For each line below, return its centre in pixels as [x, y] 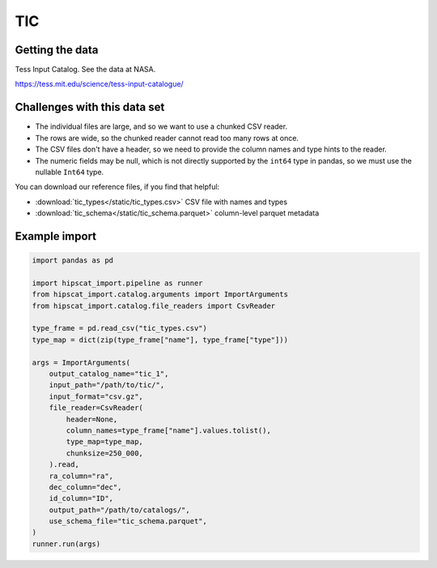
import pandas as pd [72, 261]
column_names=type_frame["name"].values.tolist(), [168, 430]
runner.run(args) [66, 544]
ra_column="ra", [81, 476]
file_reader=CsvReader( [96, 408]
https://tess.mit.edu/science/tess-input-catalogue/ [99, 84]
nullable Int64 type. [70, 172]
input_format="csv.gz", [96, 396]
